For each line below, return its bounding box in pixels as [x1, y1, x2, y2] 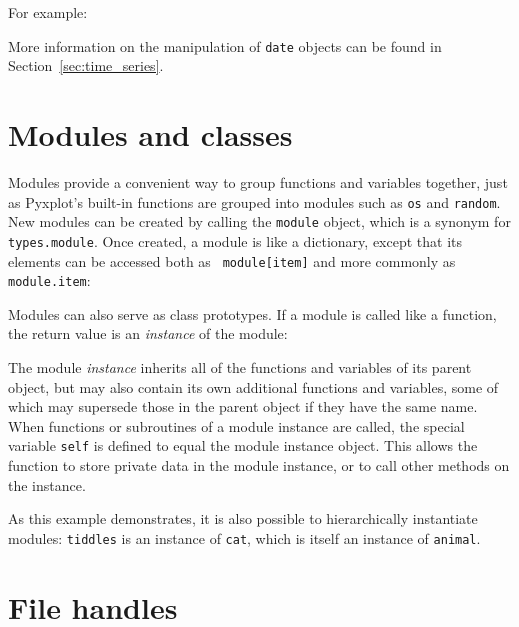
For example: [8, 2, 88, 22]
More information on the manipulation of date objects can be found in [8, 35, 442, 56]
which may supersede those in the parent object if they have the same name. [8, 396, 478, 417]
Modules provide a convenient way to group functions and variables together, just [8, 171, 508, 192]
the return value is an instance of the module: [8, 323, 288, 344]
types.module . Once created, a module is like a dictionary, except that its [8, 230, 463, 251]
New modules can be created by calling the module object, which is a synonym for [8, 211, 511, 232]
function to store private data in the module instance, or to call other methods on [8, 455, 510, 476]
